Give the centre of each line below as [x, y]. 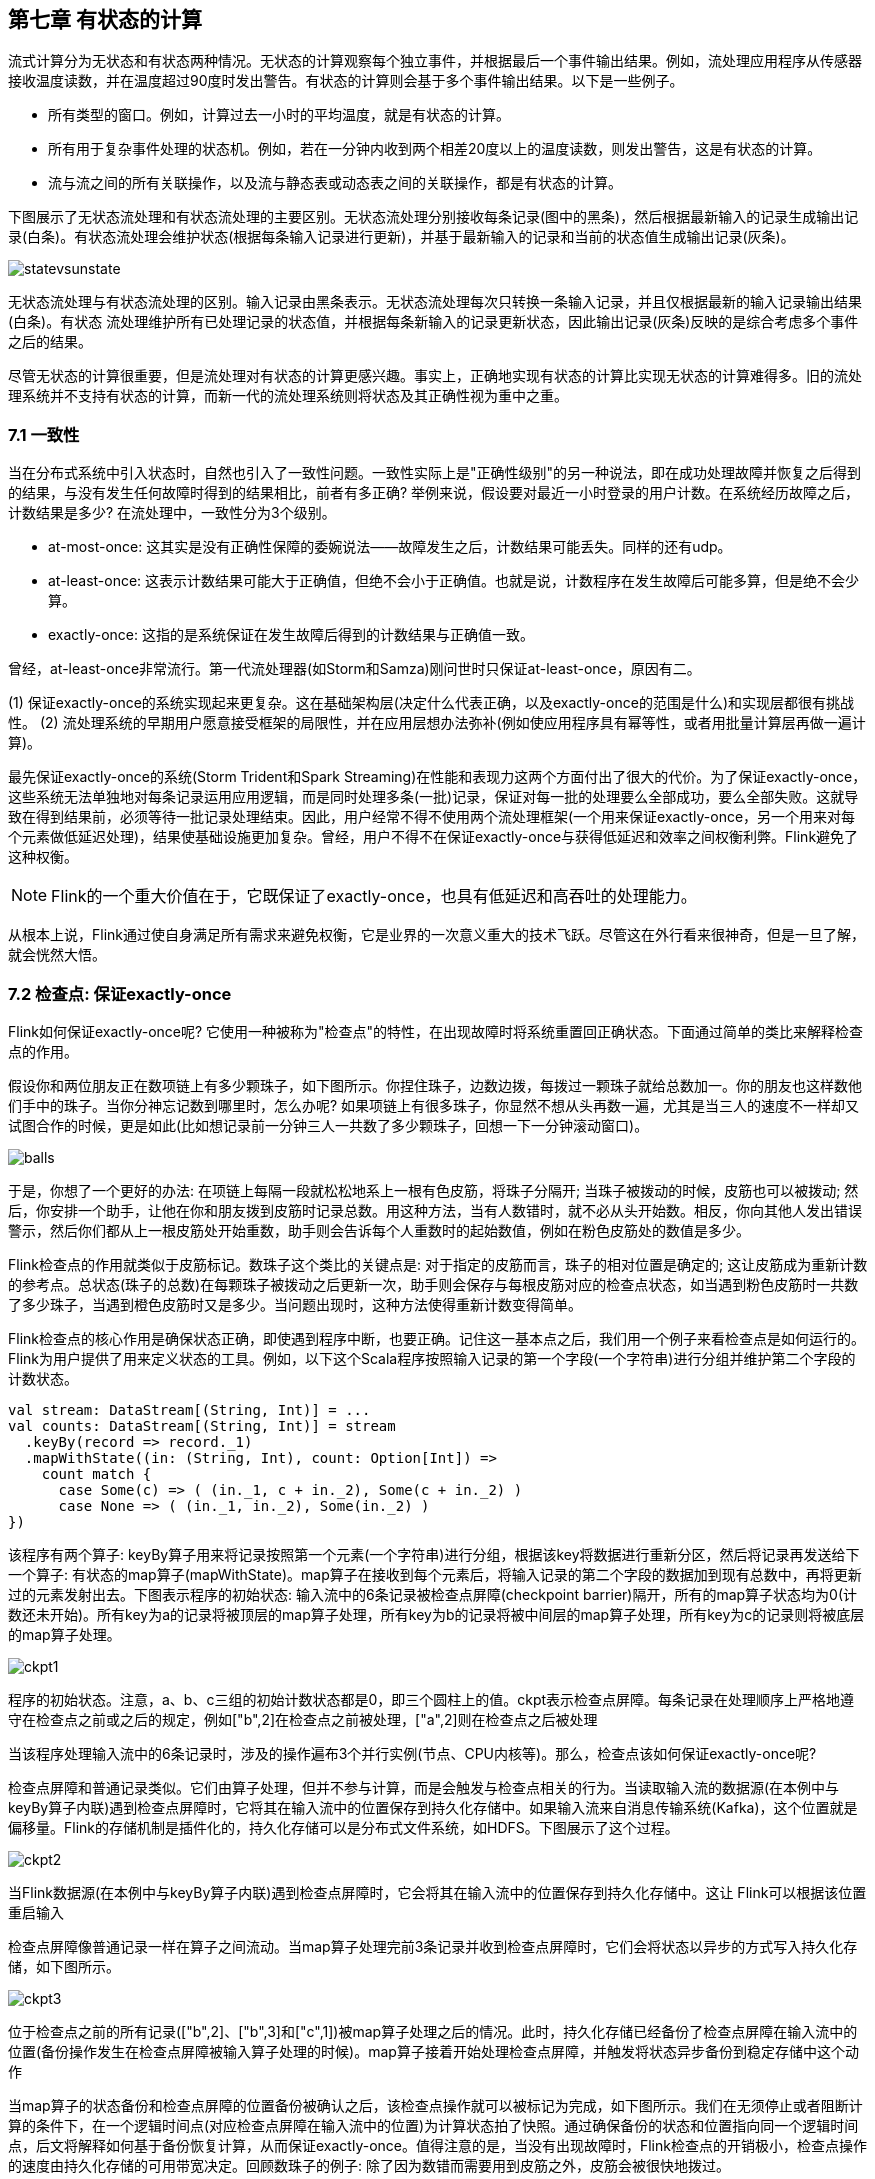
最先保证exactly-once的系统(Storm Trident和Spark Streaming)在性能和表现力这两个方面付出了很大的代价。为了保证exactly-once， [437, 777]
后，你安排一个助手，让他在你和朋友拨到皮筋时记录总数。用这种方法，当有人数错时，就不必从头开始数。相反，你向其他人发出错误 [435, 1210]
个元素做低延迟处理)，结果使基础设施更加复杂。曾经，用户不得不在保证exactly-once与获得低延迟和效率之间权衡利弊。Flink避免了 [433, 837]
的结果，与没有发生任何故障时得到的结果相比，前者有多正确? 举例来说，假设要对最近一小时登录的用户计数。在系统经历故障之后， [434, 493]
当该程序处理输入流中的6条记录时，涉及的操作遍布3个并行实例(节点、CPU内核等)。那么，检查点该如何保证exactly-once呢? [412, 1753]
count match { [96, 1473]
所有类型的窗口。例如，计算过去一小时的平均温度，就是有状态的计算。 [279, 115]
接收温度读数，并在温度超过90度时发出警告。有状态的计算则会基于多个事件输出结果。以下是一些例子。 [346, 81]
